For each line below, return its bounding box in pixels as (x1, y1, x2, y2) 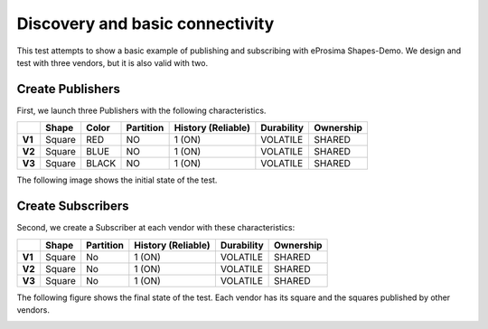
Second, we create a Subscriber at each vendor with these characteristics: (16, 222, 296, 233)
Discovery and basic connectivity (16, 14, 275, 33)
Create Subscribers (16, 199, 130, 214)
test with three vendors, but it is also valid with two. (16, 57, 208, 68)
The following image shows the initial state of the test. (16, 174, 218, 185)
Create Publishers (16, 81, 121, 97)
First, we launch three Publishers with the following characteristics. (16, 105, 267, 116)
